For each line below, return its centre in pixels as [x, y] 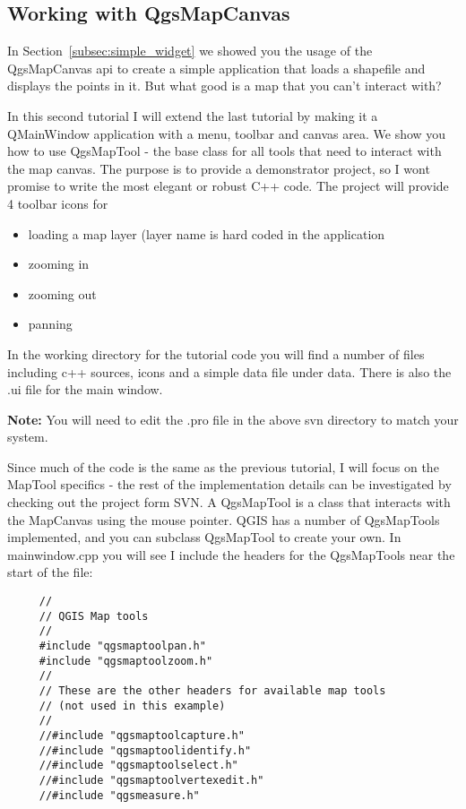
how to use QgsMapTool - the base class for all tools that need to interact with [224, 151]
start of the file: [50, 572]
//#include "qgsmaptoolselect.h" [138, 766]
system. [28, 437]
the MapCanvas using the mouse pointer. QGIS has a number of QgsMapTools [224, 519]
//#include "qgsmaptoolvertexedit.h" [151, 780]
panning [50, 324]
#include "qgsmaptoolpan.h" [122, 646]
